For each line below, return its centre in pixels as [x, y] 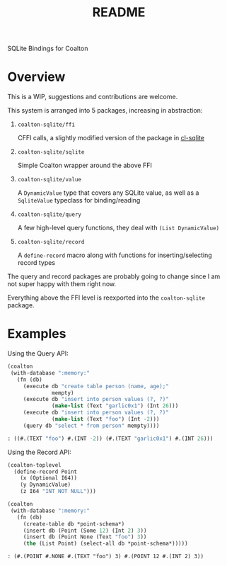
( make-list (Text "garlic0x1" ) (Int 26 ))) [115, 406]
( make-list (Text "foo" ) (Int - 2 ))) [106, 419]
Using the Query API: [38, 353]
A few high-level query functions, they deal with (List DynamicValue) [118, 228]
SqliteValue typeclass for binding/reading [79, 200]
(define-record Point [46, 472]
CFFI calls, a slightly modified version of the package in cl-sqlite [111, 138]
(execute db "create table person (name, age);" [96, 386]
